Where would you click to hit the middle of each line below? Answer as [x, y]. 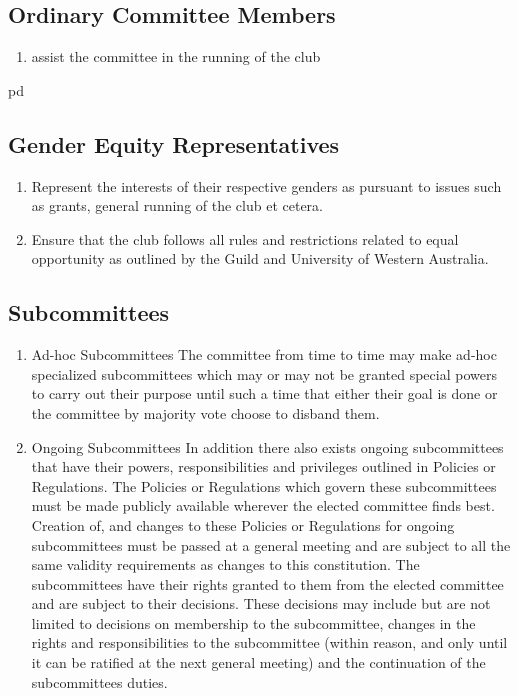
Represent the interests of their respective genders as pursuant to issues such [266, 185]
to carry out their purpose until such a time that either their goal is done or [264, 393]
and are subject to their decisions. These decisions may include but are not [261, 603]
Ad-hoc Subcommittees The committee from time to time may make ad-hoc [264, 354]
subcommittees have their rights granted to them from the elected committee [267, 583]
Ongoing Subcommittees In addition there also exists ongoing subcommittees [267, 446]
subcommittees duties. [99, 681]
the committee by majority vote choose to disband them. [205, 412]
